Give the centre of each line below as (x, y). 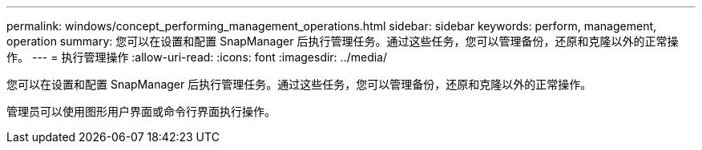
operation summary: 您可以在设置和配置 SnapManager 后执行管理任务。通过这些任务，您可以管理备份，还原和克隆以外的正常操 (343, 41)
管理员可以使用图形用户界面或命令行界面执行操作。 (141, 111)
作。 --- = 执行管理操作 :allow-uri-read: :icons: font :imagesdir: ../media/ (197, 57)
